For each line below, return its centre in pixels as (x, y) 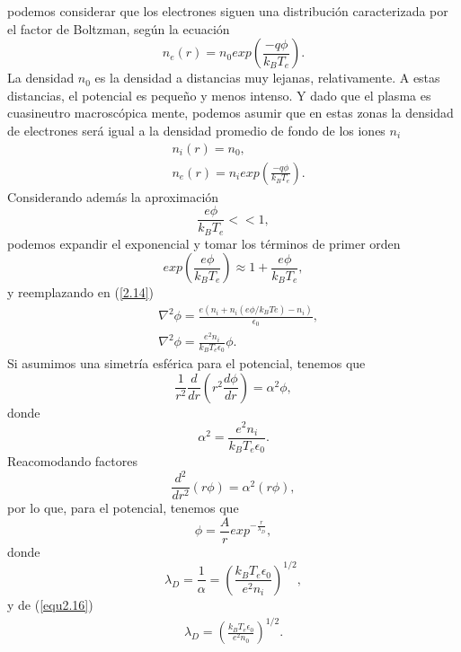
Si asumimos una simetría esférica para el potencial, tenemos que (186, 363)
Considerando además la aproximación (113, 196)
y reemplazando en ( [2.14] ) (81, 292)
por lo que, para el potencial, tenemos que (123, 508)
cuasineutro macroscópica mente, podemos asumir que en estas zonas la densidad (230, 113)
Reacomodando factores (72, 461)
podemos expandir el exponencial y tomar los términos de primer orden (204, 243)
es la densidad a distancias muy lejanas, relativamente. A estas (267, 78)
